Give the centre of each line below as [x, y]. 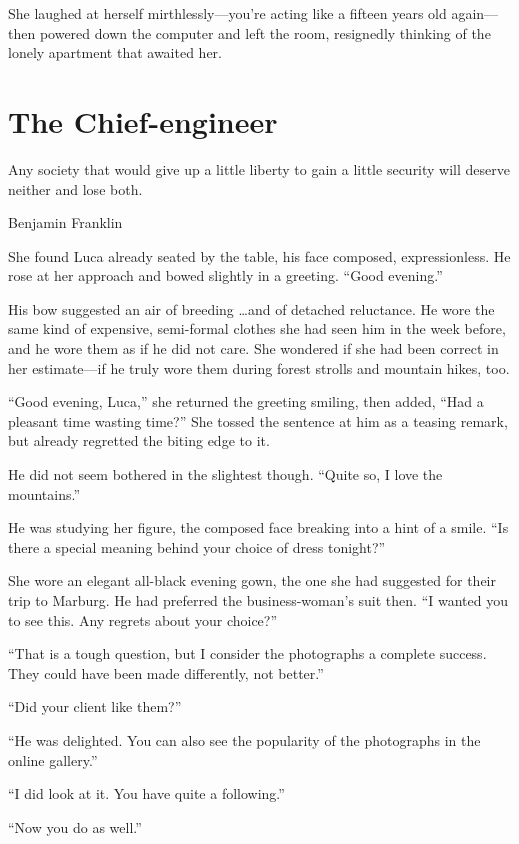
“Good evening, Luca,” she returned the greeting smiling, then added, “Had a [246, 401]
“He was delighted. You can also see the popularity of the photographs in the [244, 739]
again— [475, 13]
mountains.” [44, 493]
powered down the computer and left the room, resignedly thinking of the [265, 32]
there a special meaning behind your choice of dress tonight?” [197, 546]
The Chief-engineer [143, 120]
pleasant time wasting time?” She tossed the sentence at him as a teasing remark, [258, 420]
